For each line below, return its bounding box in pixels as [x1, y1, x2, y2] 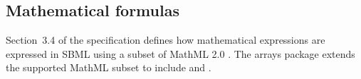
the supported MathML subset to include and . [6, 60, 211, 75]
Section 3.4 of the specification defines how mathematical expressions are [6, 32, 325, 47]
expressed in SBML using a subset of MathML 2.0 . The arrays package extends [6, 46, 355, 61]
